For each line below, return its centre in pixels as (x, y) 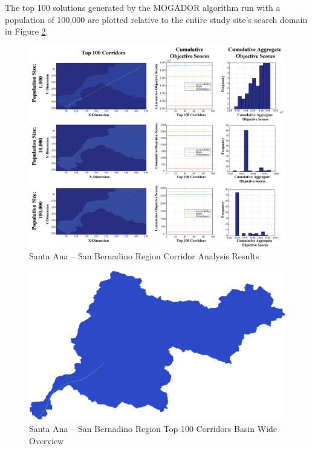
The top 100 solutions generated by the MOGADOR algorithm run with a (143, 7)
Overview (47, 440)
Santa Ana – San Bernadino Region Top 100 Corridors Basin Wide (153, 429)
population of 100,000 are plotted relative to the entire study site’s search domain (156, 19)
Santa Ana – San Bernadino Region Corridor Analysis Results (144, 256)
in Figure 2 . (27, 31)
